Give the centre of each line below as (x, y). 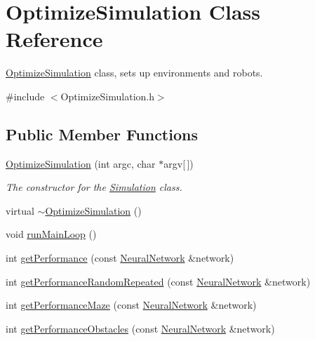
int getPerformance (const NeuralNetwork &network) (120, 258)
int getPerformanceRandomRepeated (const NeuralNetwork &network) (158, 281)
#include (25, 96)
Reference (54, 39)
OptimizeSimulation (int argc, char (81, 163)
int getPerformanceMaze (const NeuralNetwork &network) (131, 305)
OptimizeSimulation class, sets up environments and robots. (134, 73)
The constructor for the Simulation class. (94, 187)
